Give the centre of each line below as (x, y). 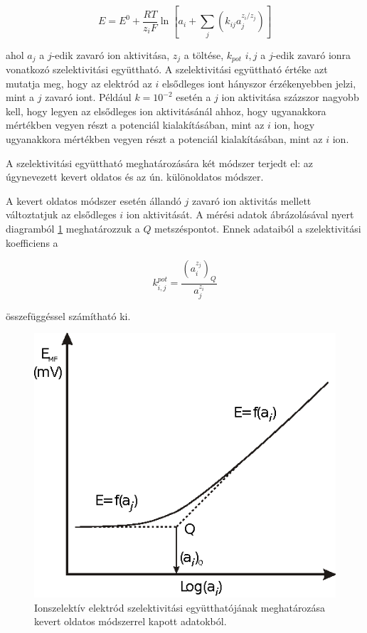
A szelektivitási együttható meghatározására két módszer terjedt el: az (160, 163)
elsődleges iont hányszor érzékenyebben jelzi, (259, 83)
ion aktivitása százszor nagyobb (290, 97)
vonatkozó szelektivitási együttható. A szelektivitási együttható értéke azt (167, 69)
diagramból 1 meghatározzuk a (73, 229)
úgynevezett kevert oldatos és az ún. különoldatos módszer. (135, 177)
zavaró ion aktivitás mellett (251, 200)
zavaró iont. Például (88, 97)
